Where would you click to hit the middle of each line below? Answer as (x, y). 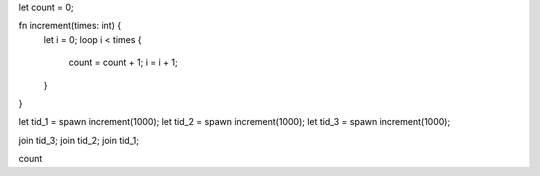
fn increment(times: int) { (70, 26)
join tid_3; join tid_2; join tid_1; (79, 140)
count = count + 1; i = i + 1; (123, 62)
